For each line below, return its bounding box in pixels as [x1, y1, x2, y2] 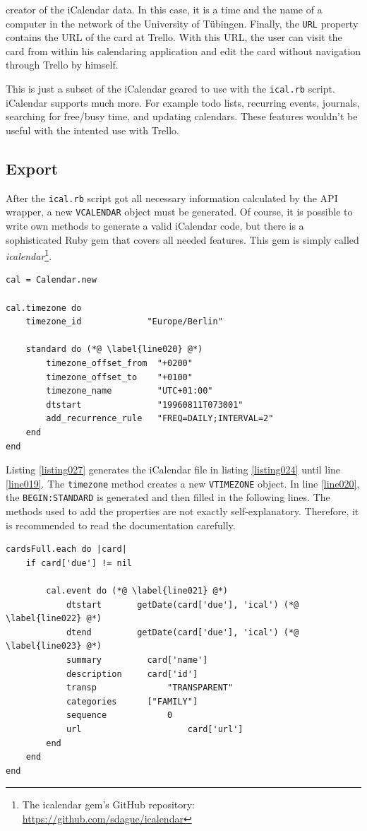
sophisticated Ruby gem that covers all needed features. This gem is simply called [6, 232, 359, 247]
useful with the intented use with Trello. [6, 122, 179, 137]
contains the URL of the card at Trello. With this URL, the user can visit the [6, 30, 342, 45]
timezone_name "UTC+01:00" [46, 386, 213, 396]
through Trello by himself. [6, 57, 119, 72]
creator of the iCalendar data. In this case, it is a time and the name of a [6, 2, 323, 16]
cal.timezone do [6, 302, 82, 313]
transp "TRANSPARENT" [66, 683, 234, 693]
